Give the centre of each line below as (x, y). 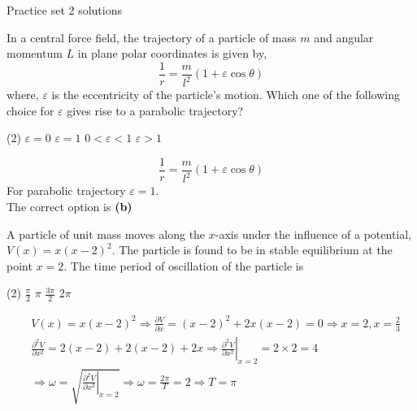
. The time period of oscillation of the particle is (184, 265)
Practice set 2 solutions (65, 10)
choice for (30, 110)
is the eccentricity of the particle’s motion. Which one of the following (226, 95)
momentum (35, 53)
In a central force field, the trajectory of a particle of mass (152, 37)
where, (23, 95)
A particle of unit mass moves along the (106, 234)
